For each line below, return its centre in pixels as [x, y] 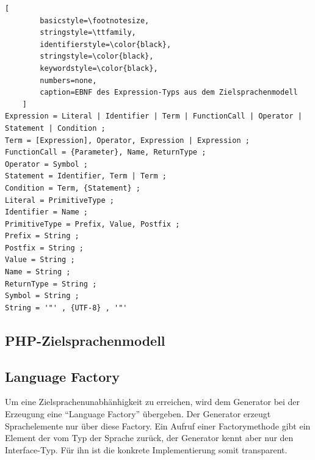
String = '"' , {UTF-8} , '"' [66, 308]
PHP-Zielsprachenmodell [85, 340]
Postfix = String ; [44, 248]
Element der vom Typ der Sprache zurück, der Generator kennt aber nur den [149, 438]
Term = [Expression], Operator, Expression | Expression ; [127, 140]
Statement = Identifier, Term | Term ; [86, 176]
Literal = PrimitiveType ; [60, 200]
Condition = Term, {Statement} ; [73, 188]
